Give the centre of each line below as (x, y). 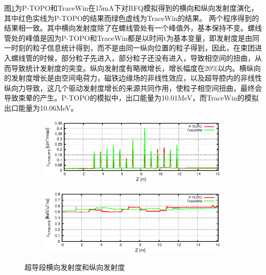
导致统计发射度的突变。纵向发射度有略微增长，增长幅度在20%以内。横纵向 (136, 68)
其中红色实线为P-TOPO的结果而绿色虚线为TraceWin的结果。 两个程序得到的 (132, 18)
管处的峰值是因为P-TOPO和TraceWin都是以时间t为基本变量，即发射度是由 (128, 37)
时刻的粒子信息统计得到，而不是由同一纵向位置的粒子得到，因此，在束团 (133, 48)
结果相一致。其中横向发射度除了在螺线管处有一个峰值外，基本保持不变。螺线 (133, 28)
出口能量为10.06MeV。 (41, 107)
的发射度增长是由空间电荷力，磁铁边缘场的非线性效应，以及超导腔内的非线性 (133, 78)
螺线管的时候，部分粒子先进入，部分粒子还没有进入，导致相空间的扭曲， (133, 57)
